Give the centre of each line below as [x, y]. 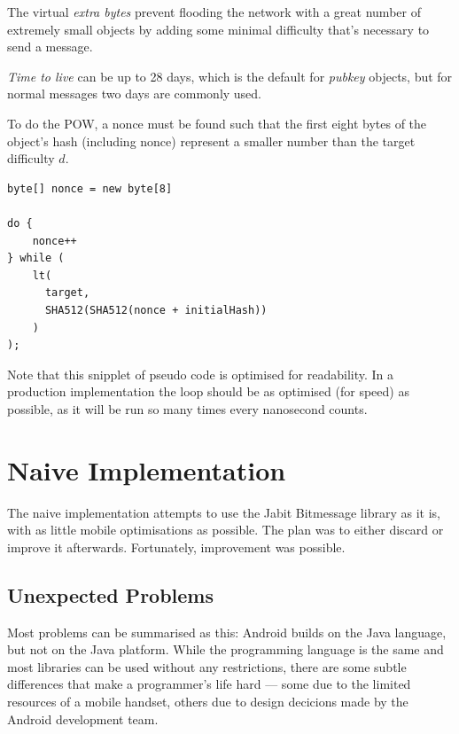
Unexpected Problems [110, 594]
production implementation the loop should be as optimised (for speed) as [208, 391]
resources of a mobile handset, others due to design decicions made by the [208, 701]
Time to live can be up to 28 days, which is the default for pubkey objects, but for [230, 76]
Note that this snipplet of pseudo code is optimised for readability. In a [201, 374]
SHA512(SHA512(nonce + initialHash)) [156, 310]
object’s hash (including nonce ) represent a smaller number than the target [211, 141]
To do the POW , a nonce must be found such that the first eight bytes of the [217, 123]
